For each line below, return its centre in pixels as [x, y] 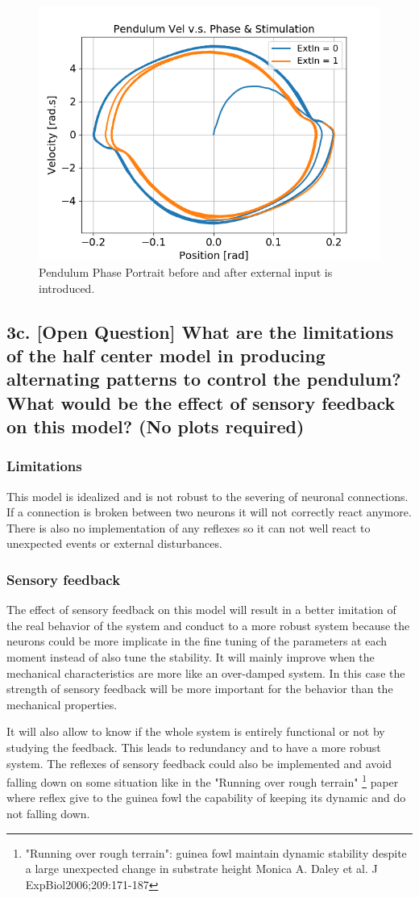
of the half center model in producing [166, 355]
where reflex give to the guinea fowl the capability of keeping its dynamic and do [206, 798]
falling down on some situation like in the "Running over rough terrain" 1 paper [203, 781]
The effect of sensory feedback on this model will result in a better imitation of [201, 610]
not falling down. [48, 814]
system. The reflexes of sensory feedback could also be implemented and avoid [199, 763]
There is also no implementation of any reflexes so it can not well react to [189, 527]
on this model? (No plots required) [156, 426]
